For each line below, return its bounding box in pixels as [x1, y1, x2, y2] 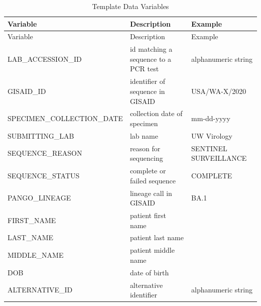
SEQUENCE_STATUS [8, 170, 80, 180]
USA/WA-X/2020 [191, 85, 246, 96]
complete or [129, 165, 166, 176]
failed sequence [129, 175, 176, 185]
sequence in [129, 85, 165, 96]
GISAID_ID [8, 85, 46, 96]
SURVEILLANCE [191, 153, 247, 163]
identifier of [129, 76, 165, 86]
